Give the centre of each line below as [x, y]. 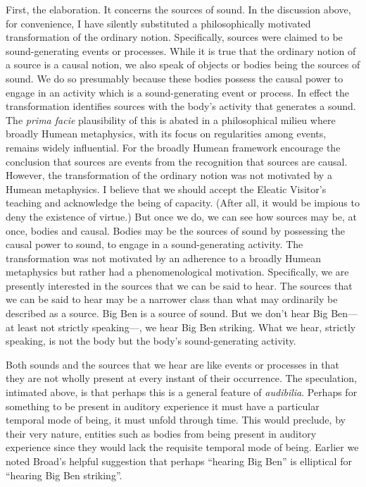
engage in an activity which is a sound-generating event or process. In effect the [178, 92]
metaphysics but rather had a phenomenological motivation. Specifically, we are [177, 272]
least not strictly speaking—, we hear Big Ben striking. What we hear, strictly [187, 327]
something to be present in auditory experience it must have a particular [163, 406]
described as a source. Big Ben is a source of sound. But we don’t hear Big [167, 313]
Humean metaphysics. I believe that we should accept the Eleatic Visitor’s [166, 189]
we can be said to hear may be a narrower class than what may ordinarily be [172, 299]
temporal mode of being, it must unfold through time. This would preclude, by [176, 420]
